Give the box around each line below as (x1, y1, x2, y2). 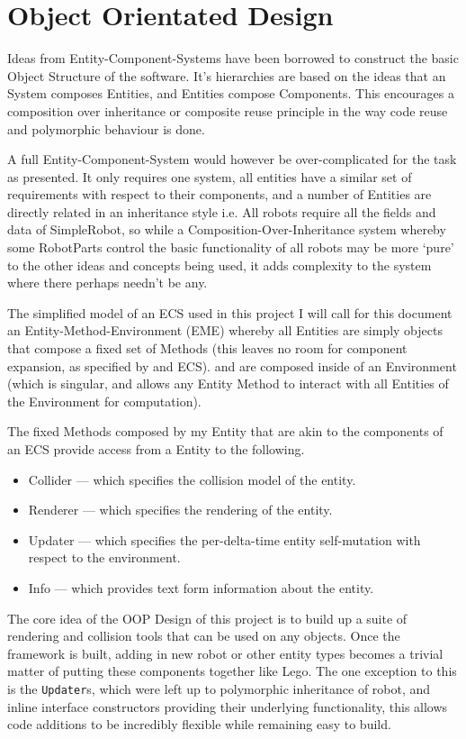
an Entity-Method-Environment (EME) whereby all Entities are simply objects (7, 321, 443, 340)
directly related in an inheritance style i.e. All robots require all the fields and (7, 202, 436, 221)
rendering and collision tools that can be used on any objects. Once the (7, 626, 400, 645)
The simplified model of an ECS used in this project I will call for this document (7, 303, 453, 322)
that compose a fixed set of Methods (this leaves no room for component (7, 339, 408, 358)
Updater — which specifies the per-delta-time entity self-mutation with (28, 530, 421, 549)
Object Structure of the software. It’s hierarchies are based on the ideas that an (7, 66, 446, 85)
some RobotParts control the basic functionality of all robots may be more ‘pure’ (7, 238, 454, 257)
